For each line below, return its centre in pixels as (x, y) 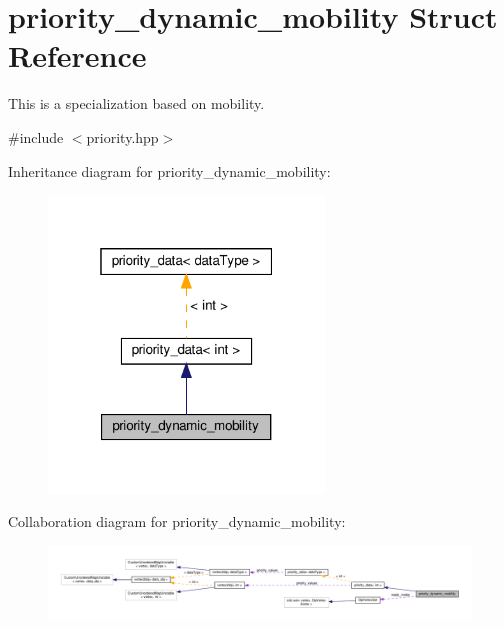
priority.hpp (122, 136)
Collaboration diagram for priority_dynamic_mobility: (177, 521)
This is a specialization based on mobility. (136, 103)
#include (36, 136)
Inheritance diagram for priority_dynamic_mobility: (169, 170)
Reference (77, 55)
